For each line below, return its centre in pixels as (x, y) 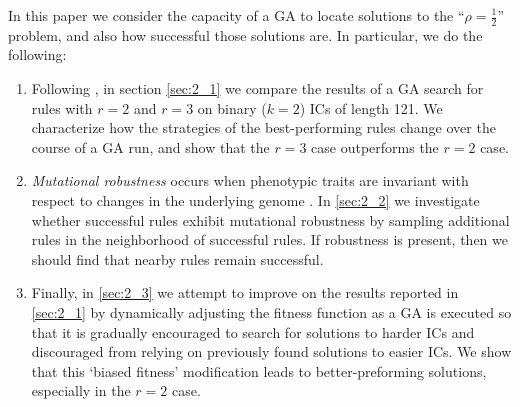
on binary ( (232, 107)
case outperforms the (375, 146)
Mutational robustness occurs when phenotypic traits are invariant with (250, 180)
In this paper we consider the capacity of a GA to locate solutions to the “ (236, 15)
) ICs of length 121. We (371, 107)
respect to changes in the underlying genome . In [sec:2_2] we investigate (255, 199)
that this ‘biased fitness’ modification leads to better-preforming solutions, (259, 370)
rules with (62, 107)
